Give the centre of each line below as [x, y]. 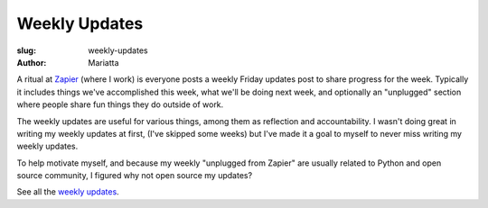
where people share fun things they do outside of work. [120, 104]
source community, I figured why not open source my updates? [135, 176]
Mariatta [103, 62]
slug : [26, 50]
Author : [32, 62]
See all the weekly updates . [68, 192]
